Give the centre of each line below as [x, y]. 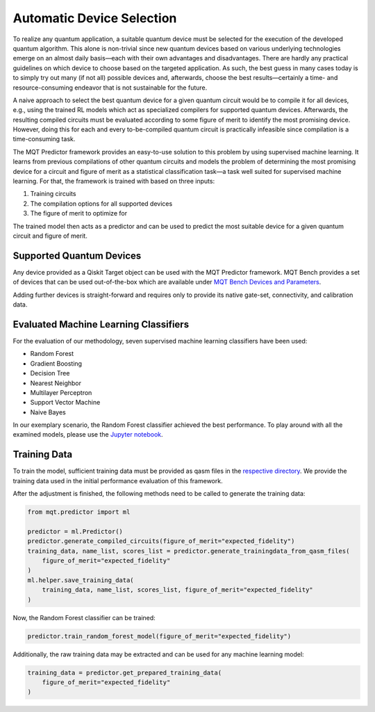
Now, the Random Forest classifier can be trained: [84, 617]
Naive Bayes [48, 412]
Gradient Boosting [56, 363]
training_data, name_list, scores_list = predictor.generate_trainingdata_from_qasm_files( [189, 551]
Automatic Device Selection [95, 18]
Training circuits [53, 194]
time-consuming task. [44, 139]
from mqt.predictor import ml [79, 512]
